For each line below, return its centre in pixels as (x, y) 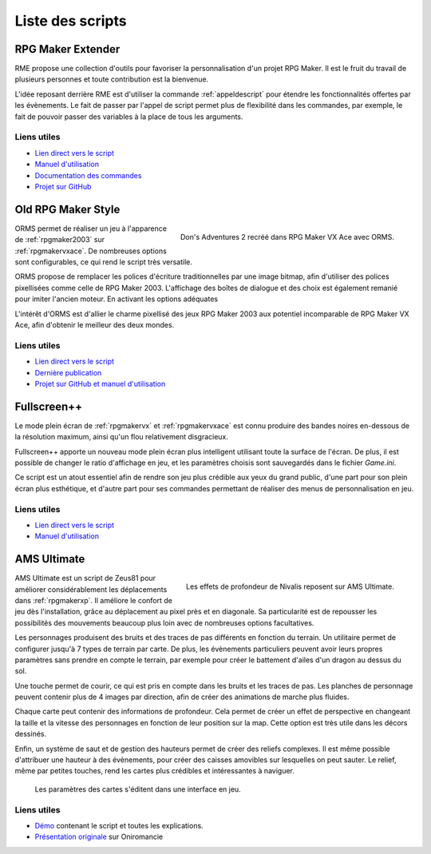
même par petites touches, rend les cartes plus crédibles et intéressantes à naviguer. (155, 771)
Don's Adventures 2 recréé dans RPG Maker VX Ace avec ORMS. (287, 236)
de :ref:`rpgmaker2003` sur (60, 240)
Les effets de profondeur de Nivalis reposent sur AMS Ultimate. (290, 586)
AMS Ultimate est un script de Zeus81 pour (85, 578)
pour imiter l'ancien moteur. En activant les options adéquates (117, 299)
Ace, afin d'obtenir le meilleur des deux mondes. (95, 324)
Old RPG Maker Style (67, 209)
